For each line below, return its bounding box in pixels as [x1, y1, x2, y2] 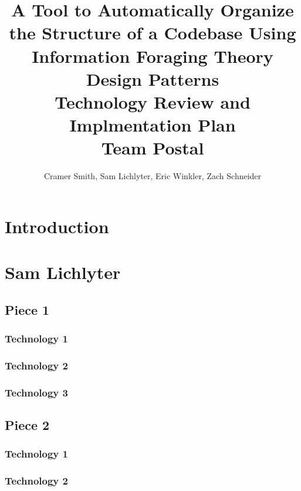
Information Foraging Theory [32, 43, 273, 68]
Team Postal [101, 136, 204, 160]
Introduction [5, 214, 109, 238]
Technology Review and [55, 89, 251, 113]
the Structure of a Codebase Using [9, 21, 296, 45]
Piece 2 [5, 416, 50, 434]
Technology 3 [5, 385, 68, 399]
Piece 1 [5, 300, 50, 318]
